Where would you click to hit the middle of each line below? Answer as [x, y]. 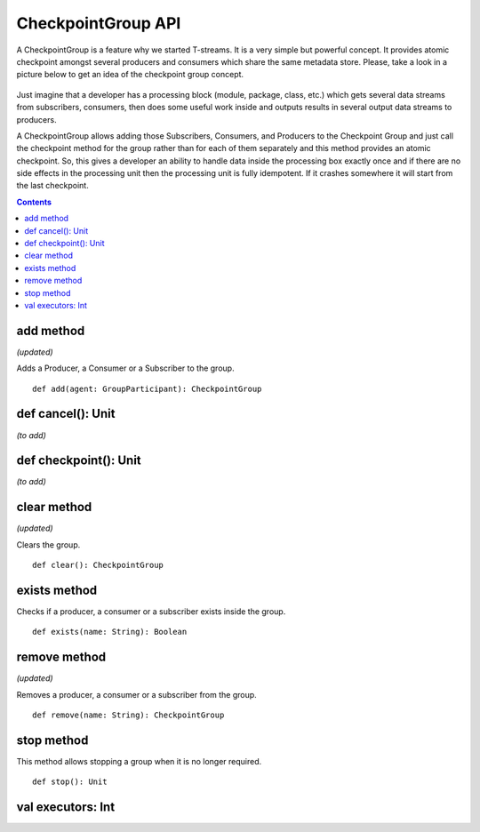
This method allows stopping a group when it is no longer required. [139, 762]
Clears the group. [48, 544]
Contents [34, 202]
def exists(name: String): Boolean [110, 632]
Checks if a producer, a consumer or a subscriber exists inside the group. [151, 612]
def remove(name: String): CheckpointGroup [128, 715]
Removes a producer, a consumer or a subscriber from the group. [136, 694]
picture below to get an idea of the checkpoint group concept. [130, 75]
